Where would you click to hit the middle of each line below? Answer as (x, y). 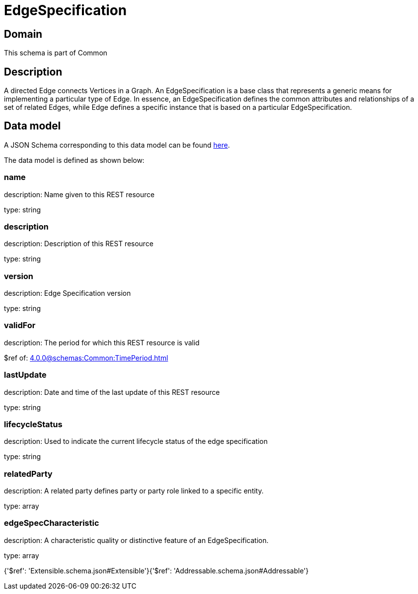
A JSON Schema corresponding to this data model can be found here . (117, 145)
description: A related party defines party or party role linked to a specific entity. (134, 491)
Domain (23, 34)
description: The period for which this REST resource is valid (102, 342)
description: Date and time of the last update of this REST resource (112, 392)
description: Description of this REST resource (79, 244)
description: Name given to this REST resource (79, 194)
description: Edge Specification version (67, 293)
